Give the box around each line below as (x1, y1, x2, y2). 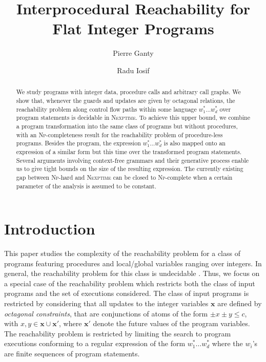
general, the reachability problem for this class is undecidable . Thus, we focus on (4, 268, 260, 279)
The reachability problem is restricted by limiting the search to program (4, 328, 231, 338)
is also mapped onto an (163, 139, 226, 147)
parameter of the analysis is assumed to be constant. (16, 181, 157, 190)
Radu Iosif (117, 65, 150, 75)
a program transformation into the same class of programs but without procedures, (16, 121, 238, 130)
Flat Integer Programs (52, 18, 214, 39)
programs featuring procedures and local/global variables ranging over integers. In (4, 258, 262, 268)
